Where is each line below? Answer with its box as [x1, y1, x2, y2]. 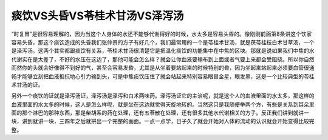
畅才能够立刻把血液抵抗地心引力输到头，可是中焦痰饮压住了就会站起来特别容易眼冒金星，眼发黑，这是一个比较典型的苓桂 [11, 73, 315, 80]
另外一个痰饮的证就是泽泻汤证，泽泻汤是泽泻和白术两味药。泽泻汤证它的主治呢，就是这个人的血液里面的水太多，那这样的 [11, 92, 315, 99]
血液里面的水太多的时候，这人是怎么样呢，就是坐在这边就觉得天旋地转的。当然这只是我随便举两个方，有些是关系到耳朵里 [11, 101, 315, 108]
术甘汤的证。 [11, 81, 44, 88]
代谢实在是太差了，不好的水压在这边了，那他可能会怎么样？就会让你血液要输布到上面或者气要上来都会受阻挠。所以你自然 [11, 55, 315, 63]
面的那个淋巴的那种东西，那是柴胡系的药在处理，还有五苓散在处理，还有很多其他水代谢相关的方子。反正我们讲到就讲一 [11, 109, 309, 116]
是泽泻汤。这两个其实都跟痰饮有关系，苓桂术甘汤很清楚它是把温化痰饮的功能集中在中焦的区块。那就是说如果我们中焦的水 [11, 47, 315, 55]
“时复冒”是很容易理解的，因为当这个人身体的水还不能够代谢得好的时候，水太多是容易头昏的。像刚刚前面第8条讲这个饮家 [11, 30, 312, 38]
